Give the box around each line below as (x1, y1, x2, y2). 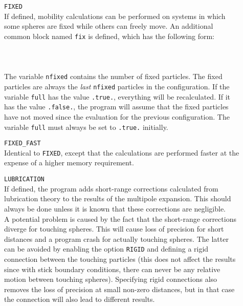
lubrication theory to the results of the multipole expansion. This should (4, 193, 231, 204)
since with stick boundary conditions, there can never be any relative (4, 263, 220, 274)
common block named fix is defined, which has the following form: (4, 30, 214, 41)
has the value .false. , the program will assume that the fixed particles (4, 101, 229, 112)
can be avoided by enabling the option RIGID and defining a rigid (4, 243, 209, 254)
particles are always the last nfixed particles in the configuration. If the (4, 81, 230, 91)
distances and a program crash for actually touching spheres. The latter (4, 233, 229, 244)
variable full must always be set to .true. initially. (4, 121, 168, 132)
